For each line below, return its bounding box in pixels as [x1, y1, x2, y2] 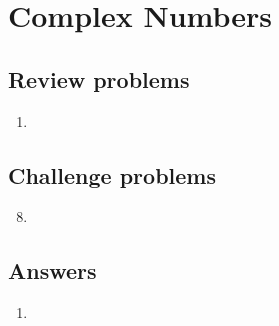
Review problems [8, 63, 190, 94]
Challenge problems [8, 159, 216, 190]
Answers [8, 255, 97, 286]
